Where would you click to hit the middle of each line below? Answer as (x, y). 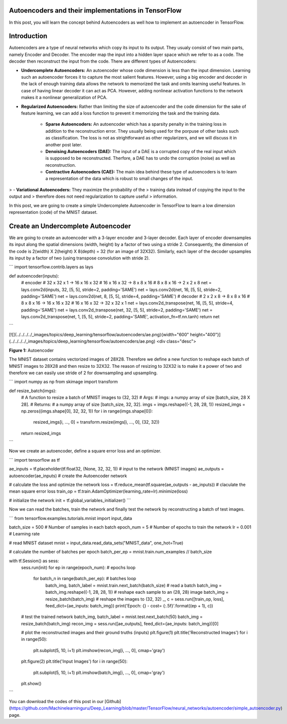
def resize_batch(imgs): (33, 391)
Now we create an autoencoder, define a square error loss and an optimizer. (85, 451)
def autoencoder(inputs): (34, 276)
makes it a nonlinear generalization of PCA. (64, 98)
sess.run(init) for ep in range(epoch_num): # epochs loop (78, 567)
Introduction (28, 36)
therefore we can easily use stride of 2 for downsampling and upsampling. (83, 373)
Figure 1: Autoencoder (31, 350)
